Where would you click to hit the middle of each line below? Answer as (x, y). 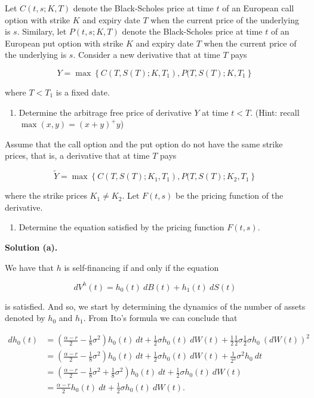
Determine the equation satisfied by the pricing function (121, 227)
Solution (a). (31, 247)
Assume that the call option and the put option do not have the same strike (144, 144)
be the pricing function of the (230, 195)
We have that (30, 267)
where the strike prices (46, 195)
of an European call (258, 8)
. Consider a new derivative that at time (147, 55)
